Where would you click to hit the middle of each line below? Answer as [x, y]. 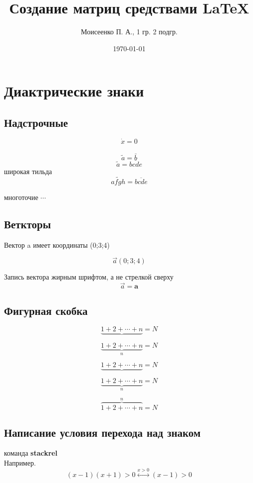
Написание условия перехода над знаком [102, 432]
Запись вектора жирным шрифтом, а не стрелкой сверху [89, 277]
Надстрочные [36, 122]
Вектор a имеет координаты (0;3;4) [57, 244]
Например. [20, 462]
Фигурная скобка [46, 310]
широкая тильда [28, 171]
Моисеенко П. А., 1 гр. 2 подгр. [129, 32]
